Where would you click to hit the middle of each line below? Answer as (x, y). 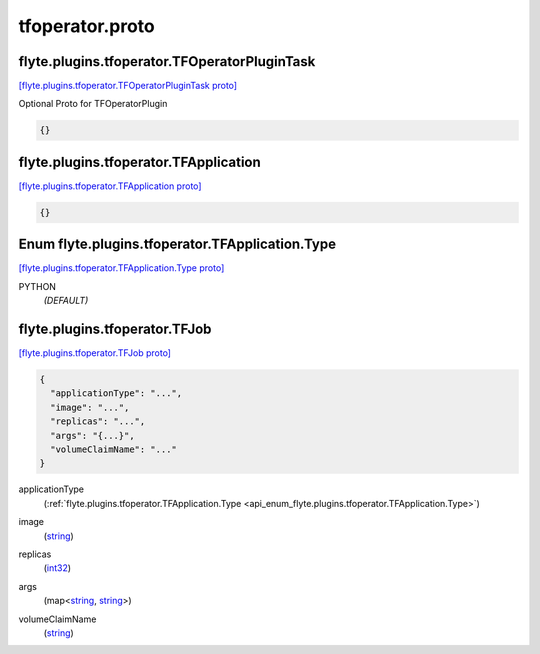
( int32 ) (57, 568)
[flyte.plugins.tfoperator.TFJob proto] (95, 353)
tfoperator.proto (86, 26)
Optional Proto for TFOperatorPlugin (93, 104)
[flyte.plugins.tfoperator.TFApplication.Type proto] (121, 268)
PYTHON (37, 286)
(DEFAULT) (66, 301)
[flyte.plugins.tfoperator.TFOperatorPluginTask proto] (128, 86)
